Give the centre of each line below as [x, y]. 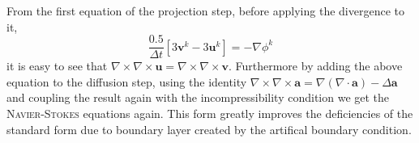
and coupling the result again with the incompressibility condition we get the [198, 97]
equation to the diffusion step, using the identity [127, 81]
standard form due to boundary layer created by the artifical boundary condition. [209, 129]
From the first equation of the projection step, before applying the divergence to [205, 11]
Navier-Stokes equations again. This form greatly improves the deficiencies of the [210, 114]
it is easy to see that [57, 66]
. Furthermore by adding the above [315, 66]
